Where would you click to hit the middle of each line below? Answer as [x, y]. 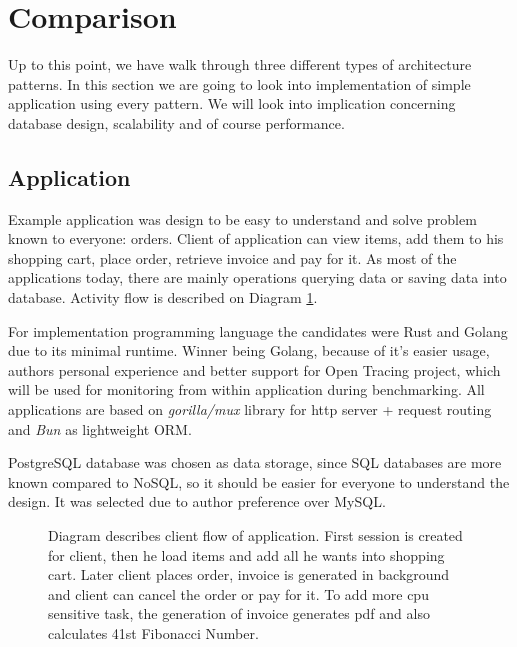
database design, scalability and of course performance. [176, 122]
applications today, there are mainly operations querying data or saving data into [257, 277]
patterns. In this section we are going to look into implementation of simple [239, 83]
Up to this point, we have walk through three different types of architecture [240, 64]
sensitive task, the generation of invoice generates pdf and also [239, 613]
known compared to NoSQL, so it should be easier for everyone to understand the [259, 481]
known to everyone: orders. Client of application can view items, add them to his [256, 238]
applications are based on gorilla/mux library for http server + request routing [250, 409]
